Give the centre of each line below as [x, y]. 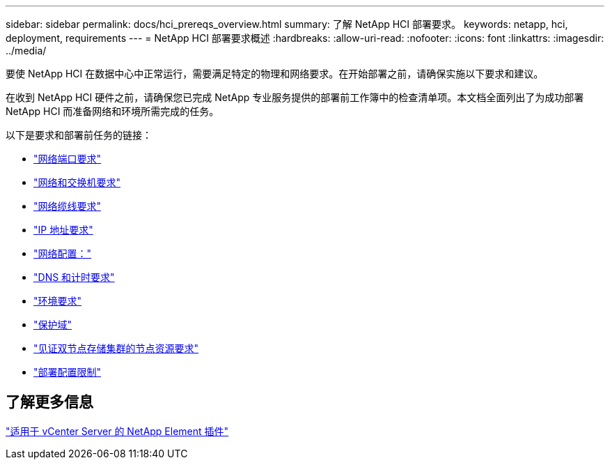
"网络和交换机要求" [77, 182]
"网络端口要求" [68, 159]
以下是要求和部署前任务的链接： [79, 135]
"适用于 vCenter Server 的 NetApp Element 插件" [117, 431]
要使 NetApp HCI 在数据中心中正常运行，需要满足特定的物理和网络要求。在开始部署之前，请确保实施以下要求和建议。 [275, 74]
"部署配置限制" [68, 372]
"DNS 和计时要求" [74, 277]
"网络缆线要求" [68, 206]
